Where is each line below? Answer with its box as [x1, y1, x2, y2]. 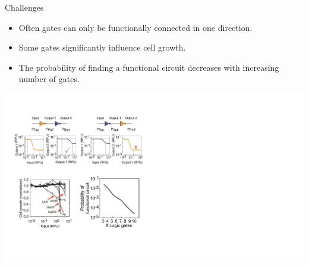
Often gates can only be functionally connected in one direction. [18, 21, 253, 33]
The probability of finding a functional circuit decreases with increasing [18, 61, 279, 73]
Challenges [5, 1, 44, 13]
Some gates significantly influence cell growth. [18, 41, 186, 54]
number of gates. [18, 73, 80, 85]
